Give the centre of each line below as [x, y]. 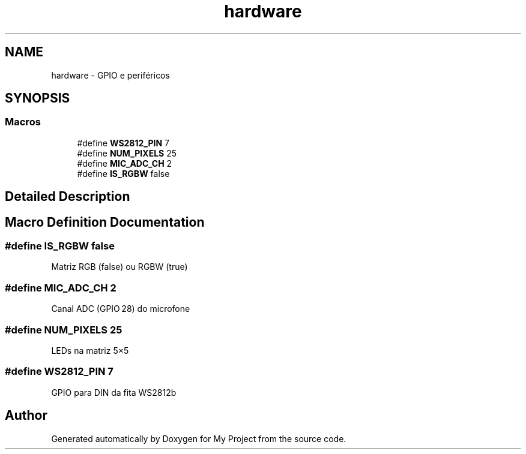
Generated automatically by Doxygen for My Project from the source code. [199, 438]
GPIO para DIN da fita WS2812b [114, 392]
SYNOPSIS [38, 98]
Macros [23, 122]
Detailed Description [68, 197]
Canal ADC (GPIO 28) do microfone [121, 309]
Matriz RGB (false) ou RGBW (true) [119, 267]
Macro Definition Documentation [105, 222]
